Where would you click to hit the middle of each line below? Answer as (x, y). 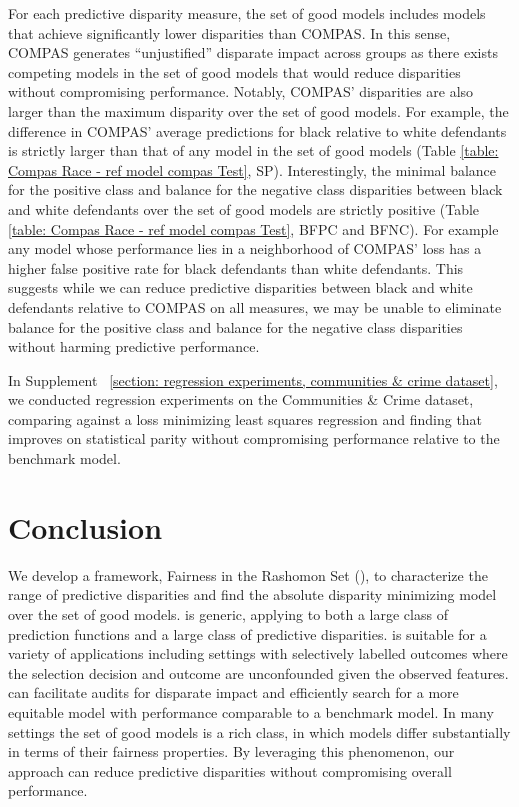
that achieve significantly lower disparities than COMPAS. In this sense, (229, 32)
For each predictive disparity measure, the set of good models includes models (247, 13)
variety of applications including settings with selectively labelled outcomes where (258, 653)
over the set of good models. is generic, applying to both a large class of (228, 613)
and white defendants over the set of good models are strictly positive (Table (244, 208)
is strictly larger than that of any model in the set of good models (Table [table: (253, 150)
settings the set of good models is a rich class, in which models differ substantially (259, 731)
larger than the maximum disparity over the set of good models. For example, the (258, 110)
